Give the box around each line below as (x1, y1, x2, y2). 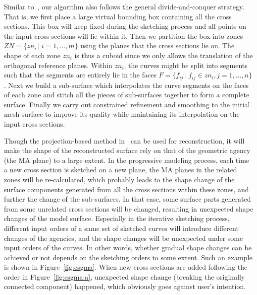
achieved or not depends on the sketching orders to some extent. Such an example (4, 252, 253, 262)
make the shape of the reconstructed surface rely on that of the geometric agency (4, 145, 251, 155)
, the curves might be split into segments (124, 60, 248, 70)
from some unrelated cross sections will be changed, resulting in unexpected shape (4, 203, 254, 214)
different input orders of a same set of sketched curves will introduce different (4, 222, 239, 233)
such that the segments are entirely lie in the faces (4, 70, 156, 80)
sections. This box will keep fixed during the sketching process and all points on (4, 21, 247, 31)
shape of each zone (4, 50, 61, 60)
